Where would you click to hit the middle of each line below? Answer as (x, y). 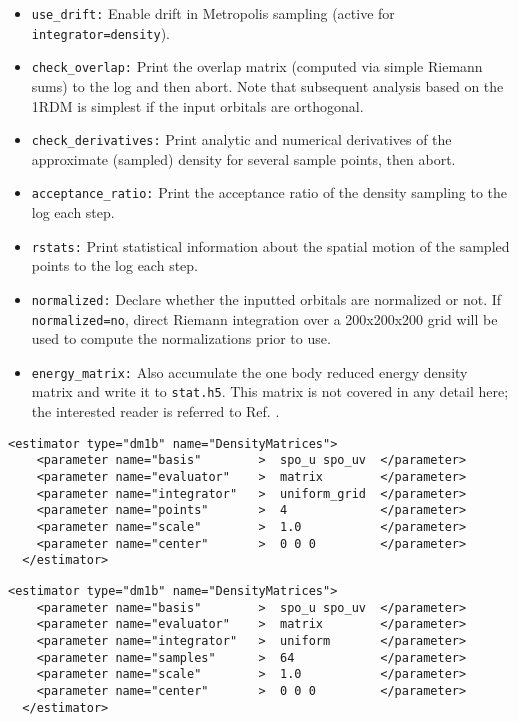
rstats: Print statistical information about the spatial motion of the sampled (270, 245)
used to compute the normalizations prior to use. (181, 338)
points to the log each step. (114, 265)
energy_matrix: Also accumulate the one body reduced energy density (249, 371)
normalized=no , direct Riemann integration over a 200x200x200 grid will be (264, 318)
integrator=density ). (100, 32)
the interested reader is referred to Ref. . (155, 411)
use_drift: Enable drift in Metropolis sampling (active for (213, 13)
